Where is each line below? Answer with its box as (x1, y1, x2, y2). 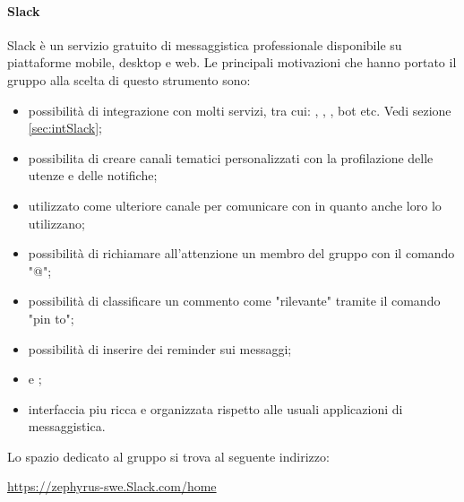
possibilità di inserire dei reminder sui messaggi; (28, 339, 292, 358)
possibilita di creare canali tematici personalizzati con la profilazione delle (28, 148, 434, 167)
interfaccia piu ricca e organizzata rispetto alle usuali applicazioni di (28, 399, 403, 418)
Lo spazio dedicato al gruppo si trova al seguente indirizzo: (7, 446, 330, 465)
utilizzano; (28, 213, 85, 232)
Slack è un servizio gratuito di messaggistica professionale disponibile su (7, 35, 402, 54)
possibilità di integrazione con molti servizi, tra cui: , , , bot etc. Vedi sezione (28, 100, 451, 119)
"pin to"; (28, 308, 74, 327)
